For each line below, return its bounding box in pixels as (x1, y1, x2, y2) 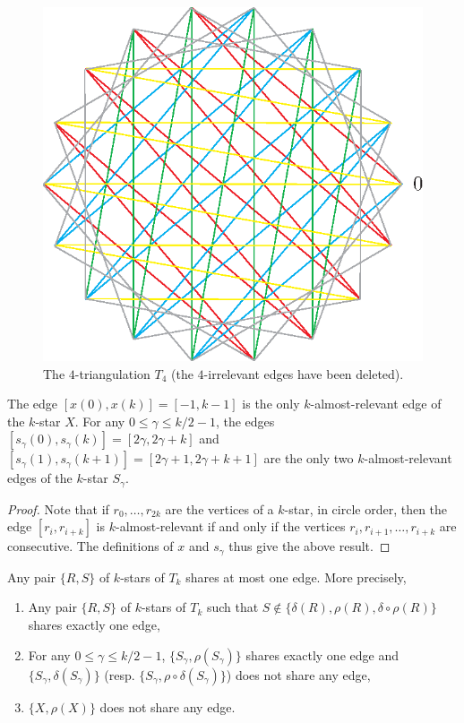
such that (206, 598, 259, 616)
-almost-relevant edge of (310, 394, 442, 413)
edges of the (7, 469, 73, 487)
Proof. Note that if (7, 499, 109, 518)
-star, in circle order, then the (284, 499, 448, 518)
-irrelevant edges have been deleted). (203, 364, 404, 383)
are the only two (263, 449, 354, 468)
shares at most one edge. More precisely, (185, 567, 407, 586)
